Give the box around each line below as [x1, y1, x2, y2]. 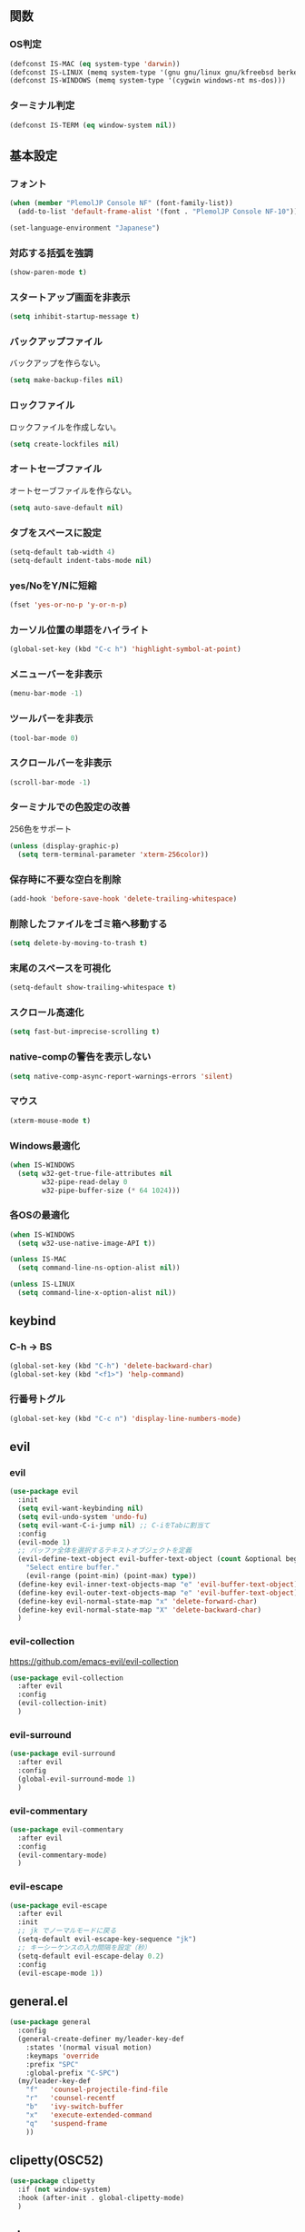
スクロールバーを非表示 [9, 756, 112, 769]
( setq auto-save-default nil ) [9, 503, 124, 512]
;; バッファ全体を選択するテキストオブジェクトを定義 [17, 1546, 192, 1555]
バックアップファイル [9, 335, 103, 348]
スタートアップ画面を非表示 [9, 291, 131, 303]
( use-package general [9, 2018, 92, 2027]
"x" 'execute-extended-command [25, 2110, 152, 2119]
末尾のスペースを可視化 [9, 962, 111, 974]
